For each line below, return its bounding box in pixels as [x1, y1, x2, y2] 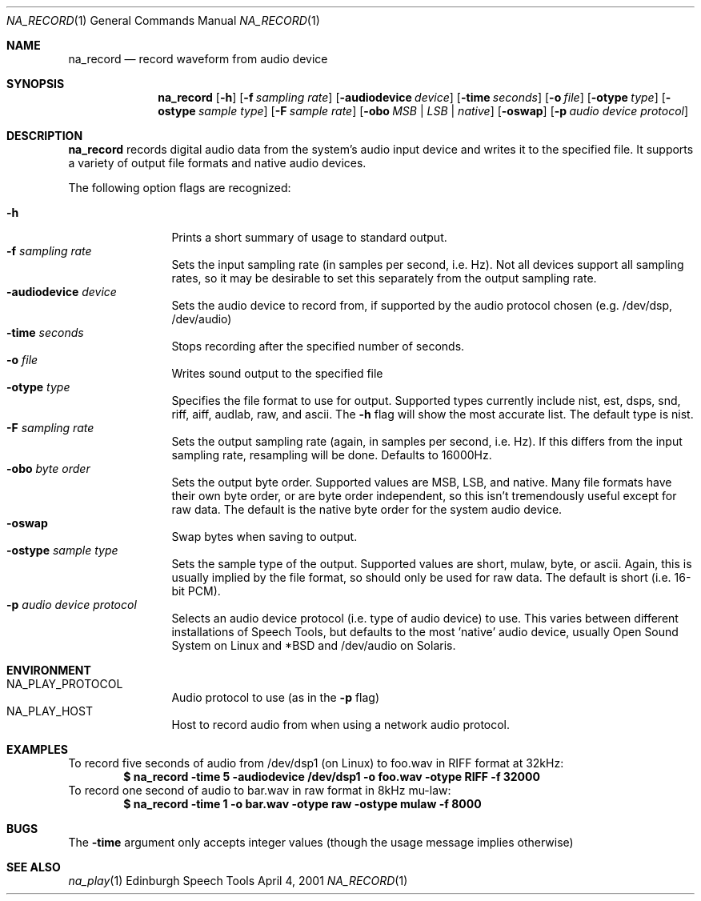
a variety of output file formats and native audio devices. [68, 156, 367, 170]
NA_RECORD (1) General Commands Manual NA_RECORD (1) [6, 14, 320, 27]
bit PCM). [171, 584, 221, 598]
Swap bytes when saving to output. [171, 530, 358, 543]
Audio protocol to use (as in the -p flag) [171, 691, 380, 704]
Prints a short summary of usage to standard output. [171, 230, 447, 244]
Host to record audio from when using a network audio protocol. [171, 718, 511, 731]
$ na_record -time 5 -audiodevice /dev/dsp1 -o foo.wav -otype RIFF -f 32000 [123, 770, 540, 783]
